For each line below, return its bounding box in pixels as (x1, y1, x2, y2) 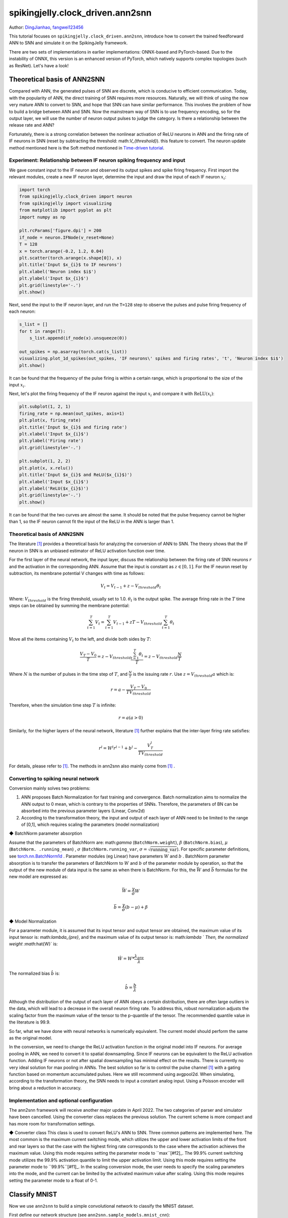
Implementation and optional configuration (9, 1097, 113, 1104)
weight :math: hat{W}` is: (9, 941, 58, 947)
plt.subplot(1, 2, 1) (19, 404, 71, 409)
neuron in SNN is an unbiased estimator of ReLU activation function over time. (9, 548, 165, 553)
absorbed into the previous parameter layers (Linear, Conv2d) (21, 808, 145, 814)
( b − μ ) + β (125, 904, 148, 910)
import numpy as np (19, 214, 66, 220)
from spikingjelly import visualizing (19, 200, 112, 206)
